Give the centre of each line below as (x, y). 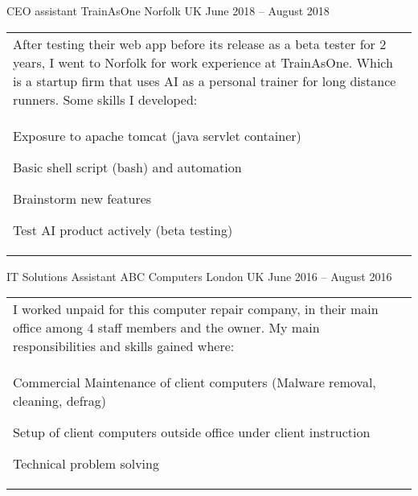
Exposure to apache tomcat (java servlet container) (157, 135)
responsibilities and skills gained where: (124, 346)
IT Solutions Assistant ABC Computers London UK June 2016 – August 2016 (199, 276)
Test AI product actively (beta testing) (123, 229)
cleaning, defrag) (60, 401)
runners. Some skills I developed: (105, 99)
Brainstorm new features (82, 198)
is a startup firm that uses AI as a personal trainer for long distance (205, 81)
